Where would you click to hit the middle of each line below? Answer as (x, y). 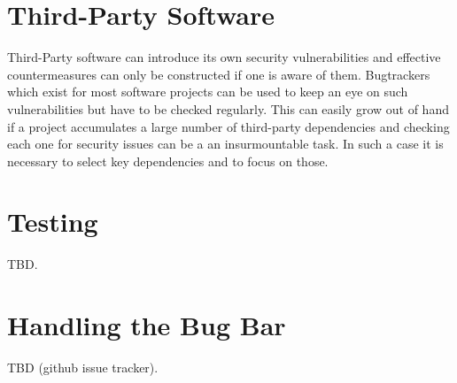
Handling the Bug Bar (147, 325)
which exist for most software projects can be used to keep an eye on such (208, 92)
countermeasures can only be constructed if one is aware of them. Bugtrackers (219, 74)
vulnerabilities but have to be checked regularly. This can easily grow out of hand (228, 108)
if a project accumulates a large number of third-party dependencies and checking (228, 126)
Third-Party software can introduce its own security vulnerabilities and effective (224, 57)
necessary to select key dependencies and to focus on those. (168, 161)
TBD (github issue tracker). (83, 368)
